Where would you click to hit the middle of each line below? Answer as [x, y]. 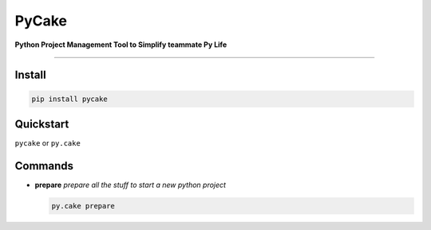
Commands [44, 166]
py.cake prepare [83, 206]
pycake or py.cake [48, 143]
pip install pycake [69, 99]
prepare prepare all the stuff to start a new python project [130, 185]
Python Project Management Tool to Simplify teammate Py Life [121, 45]
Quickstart [42, 124]
